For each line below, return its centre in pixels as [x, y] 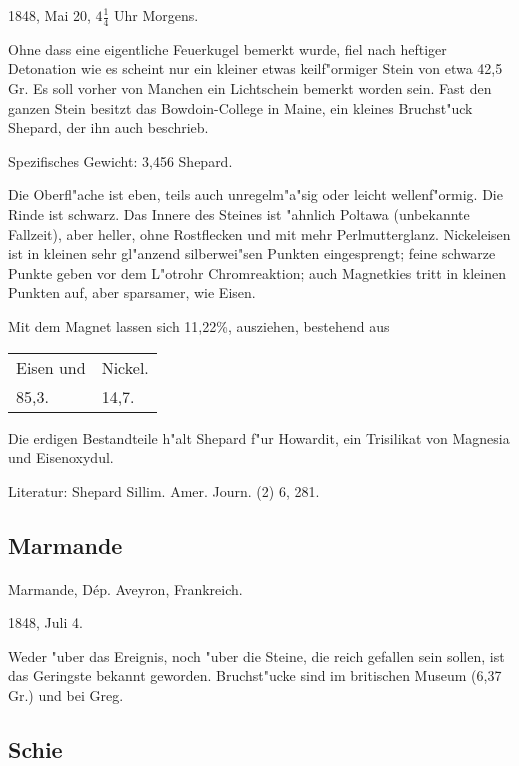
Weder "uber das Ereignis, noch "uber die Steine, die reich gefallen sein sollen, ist [256, 655]
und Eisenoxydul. [61, 457]
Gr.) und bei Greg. [66, 695]
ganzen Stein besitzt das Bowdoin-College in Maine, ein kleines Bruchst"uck [240, 107]
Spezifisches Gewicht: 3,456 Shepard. [120, 160]
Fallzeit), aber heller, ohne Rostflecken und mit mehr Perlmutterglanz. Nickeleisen [259, 233]
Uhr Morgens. [156, 15]
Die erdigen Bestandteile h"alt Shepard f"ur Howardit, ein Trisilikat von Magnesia [259, 437]
